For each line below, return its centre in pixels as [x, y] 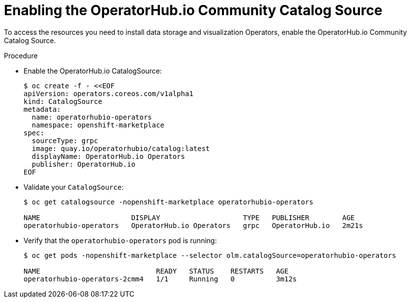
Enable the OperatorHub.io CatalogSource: [93, 71]
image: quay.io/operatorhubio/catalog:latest [121, 148]
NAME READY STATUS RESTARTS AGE [156, 271]
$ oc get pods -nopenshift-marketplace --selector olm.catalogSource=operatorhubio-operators [210, 255]
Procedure [21, 55]
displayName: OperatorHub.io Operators [108, 156]
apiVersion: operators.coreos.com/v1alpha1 [109, 93]
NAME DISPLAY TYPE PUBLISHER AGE [189, 217]
